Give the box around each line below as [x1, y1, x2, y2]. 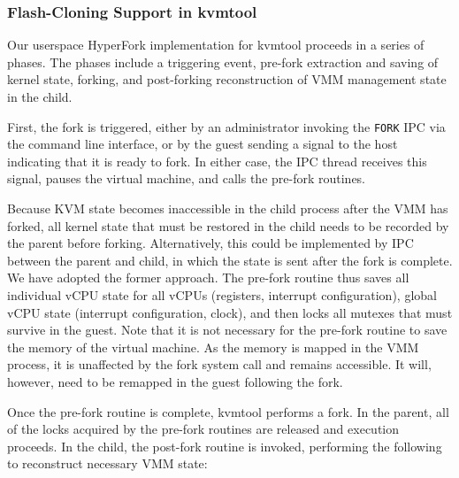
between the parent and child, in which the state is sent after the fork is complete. [7, 251, 453, 269]
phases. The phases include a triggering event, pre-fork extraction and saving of [7, 52, 439, 71]
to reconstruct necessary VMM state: [7, 454, 208, 473]
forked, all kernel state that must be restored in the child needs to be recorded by [7, 216, 449, 235]
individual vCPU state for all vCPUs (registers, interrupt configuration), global [7, 286, 437, 304]
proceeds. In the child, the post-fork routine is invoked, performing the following [7, 436, 442, 455]
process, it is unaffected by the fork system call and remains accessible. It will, [7, 355, 432, 374]
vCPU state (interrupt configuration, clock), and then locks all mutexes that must [7, 303, 453, 321]
